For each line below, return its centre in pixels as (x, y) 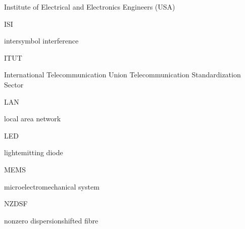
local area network (33, 119)
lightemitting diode (34, 152)
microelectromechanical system (52, 186)
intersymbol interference (41, 41)
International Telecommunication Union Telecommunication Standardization (122, 75)
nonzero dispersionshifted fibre (51, 220)
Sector (14, 84)
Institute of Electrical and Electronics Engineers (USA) (90, 7)
